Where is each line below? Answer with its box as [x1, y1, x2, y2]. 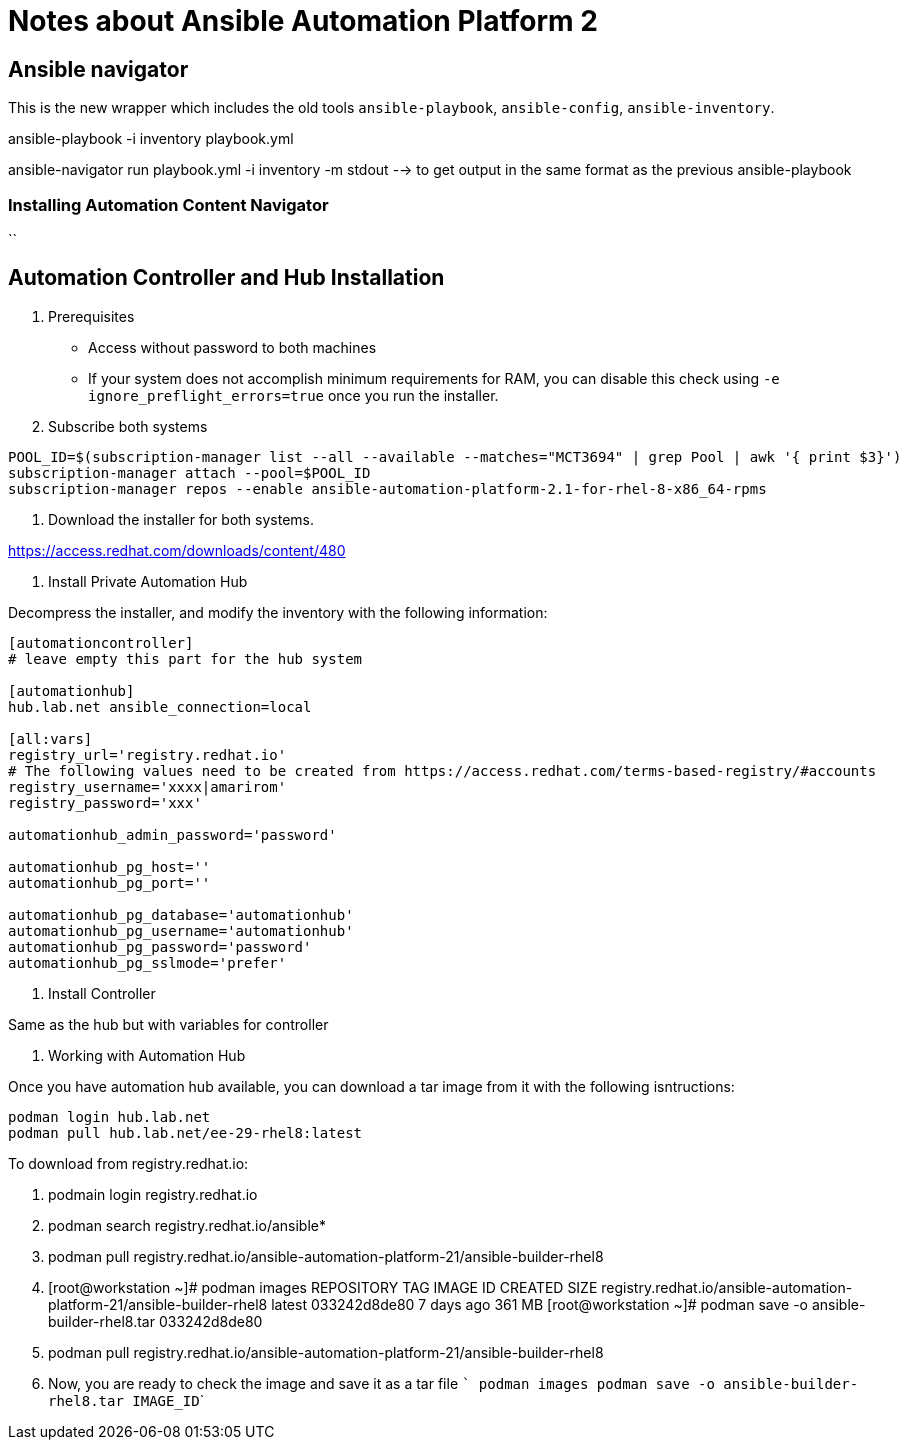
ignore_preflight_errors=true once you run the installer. [88, 386, 499, 404]
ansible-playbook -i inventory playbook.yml [8, 130, 294, 148]
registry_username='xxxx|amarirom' [8, 778, 287, 795]
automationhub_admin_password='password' [8, 826, 337, 843]
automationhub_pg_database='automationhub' [8, 906, 354, 923]
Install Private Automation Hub [48, 572, 248, 590]
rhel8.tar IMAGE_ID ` [48, 1391, 205, 1409]
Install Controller [48, 984, 156, 1002]
